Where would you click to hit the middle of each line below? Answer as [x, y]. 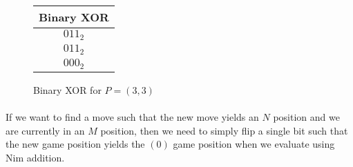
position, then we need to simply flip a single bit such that [224, 130]
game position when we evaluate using [254, 144]
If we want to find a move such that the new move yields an [132, 117]
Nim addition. [35, 157]
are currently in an [45, 130]
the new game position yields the [75, 144]
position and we [306, 117]
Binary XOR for [67, 89]
